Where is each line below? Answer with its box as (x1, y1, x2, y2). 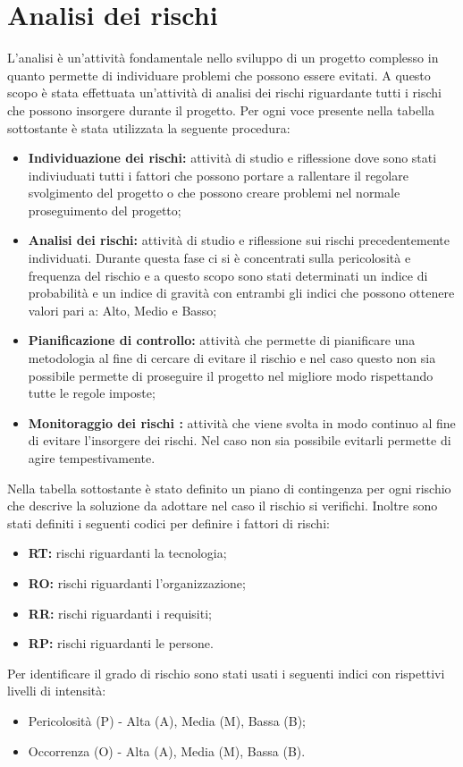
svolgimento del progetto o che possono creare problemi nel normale (28, 183, 400, 202)
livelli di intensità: (7, 681, 106, 700)
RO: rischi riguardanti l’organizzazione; (28, 573, 246, 592)
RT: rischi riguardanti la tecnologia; (28, 544, 227, 562)
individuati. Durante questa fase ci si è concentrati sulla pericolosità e (28, 249, 411, 267)
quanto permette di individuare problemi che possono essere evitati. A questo (7, 65, 431, 84)
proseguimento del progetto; (28, 200, 181, 219)
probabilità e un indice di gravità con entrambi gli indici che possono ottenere (28, 283, 455, 302)
